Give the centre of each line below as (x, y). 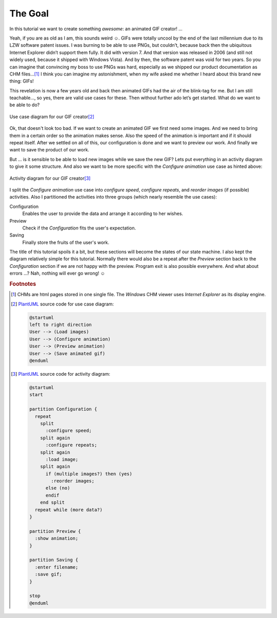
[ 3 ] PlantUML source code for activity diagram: (61, 374)
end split (53, 503)
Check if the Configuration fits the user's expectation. (79, 228)
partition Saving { (54, 560)
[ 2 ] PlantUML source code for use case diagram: (62, 304)
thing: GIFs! (22, 81)
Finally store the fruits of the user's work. (66, 242)
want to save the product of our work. (50, 150)
